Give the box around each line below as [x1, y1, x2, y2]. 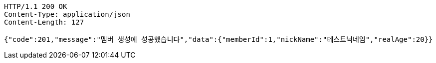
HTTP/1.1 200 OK [4, 2, 67, 10]
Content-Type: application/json [4, 10, 130, 18]
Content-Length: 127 [4, 18, 84, 26]
